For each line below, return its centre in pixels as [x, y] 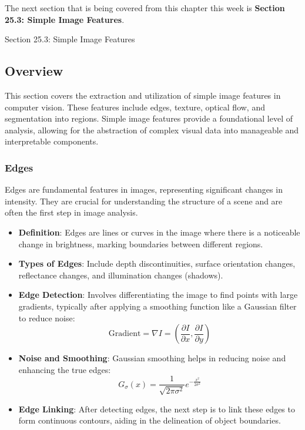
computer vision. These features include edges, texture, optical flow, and [135, 107]
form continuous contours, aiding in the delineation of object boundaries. [150, 420]
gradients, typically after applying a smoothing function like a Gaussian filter [157, 306]
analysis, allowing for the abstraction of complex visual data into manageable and [152, 130]
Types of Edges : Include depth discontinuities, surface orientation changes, [157, 263]
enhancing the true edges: [65, 369]
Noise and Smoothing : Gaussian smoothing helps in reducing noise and [152, 358]
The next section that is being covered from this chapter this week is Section [145, 8]
